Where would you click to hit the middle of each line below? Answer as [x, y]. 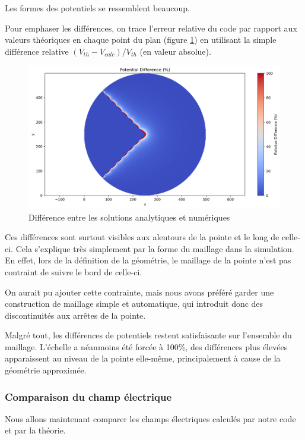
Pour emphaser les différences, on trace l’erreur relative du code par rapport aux [151, 28]
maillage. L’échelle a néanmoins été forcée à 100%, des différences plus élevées [146, 346]
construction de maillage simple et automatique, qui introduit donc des [134, 304]
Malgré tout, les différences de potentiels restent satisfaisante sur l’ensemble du [148, 335]
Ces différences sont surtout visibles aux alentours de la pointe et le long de [142, 237]
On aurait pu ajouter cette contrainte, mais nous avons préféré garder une [139, 292]
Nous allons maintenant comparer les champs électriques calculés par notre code [150, 418]
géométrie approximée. [46, 370]
